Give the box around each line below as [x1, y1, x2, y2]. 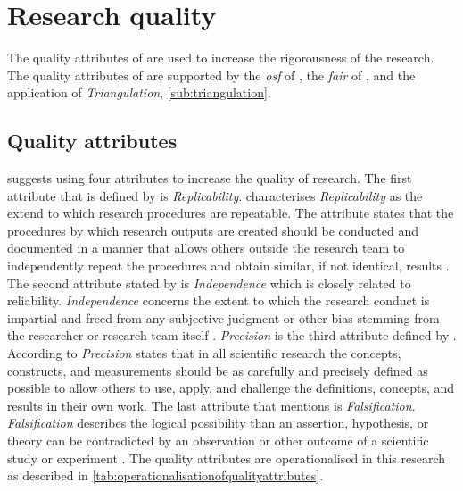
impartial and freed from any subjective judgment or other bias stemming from [7, 308, 440, 327]
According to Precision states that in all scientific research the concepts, [7, 344, 401, 362]
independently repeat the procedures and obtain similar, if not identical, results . [7, 256, 450, 275]
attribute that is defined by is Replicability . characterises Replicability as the [7, 186, 423, 204]
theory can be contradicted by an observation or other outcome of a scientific [7, 431, 429, 450]
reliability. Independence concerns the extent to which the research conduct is [7, 291, 430, 310]
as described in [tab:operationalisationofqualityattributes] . [7, 466, 324, 485]
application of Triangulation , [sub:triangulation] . [7, 83, 271, 102]
